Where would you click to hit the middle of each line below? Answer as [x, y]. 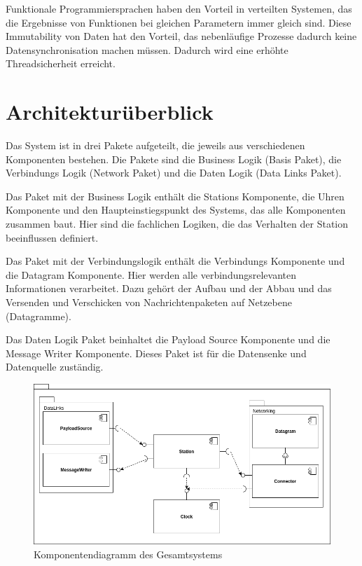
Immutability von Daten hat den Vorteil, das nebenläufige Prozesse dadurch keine [181, 36]
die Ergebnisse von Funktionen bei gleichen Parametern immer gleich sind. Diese [179, 22]
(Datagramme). [39, 316]
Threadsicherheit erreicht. [61, 63]
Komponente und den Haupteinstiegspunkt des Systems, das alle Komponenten [176, 210]
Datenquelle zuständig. [55, 367]
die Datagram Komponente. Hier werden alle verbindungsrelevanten [151, 274]
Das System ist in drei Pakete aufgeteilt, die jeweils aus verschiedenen [155, 145]
